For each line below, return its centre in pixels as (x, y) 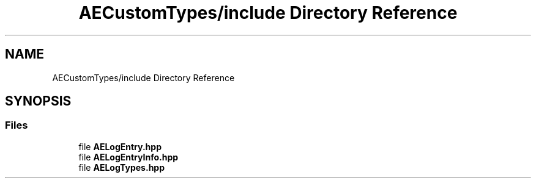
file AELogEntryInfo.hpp (128, 157)
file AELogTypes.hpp (121, 167)
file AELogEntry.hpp (120, 146)
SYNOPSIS (38, 101)
